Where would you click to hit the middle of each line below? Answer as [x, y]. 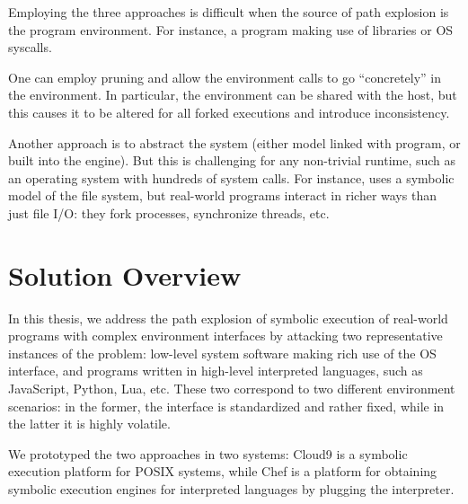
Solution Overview [125, 274]
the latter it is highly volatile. [89, 424]
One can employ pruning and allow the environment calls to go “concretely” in [225, 77]
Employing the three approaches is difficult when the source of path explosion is [229, 12]
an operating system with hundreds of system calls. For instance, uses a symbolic [231, 177]
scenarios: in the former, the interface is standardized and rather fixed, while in [226, 406]
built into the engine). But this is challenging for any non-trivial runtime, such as [232, 160]
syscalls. [30, 47]
